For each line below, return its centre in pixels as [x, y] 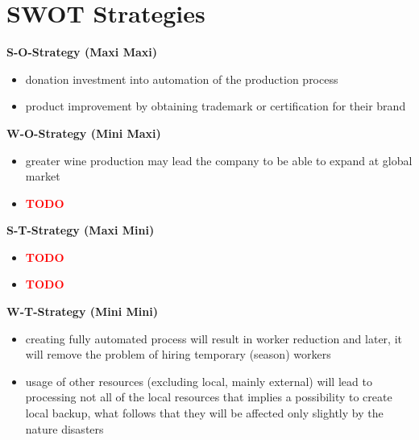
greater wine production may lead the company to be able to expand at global [219, 160]
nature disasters [64, 428]
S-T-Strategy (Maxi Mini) [81, 230]
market [43, 176]
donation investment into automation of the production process [182, 79]
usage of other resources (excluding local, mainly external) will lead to [199, 381]
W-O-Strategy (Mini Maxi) [84, 133]
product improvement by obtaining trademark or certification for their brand [216, 106]
